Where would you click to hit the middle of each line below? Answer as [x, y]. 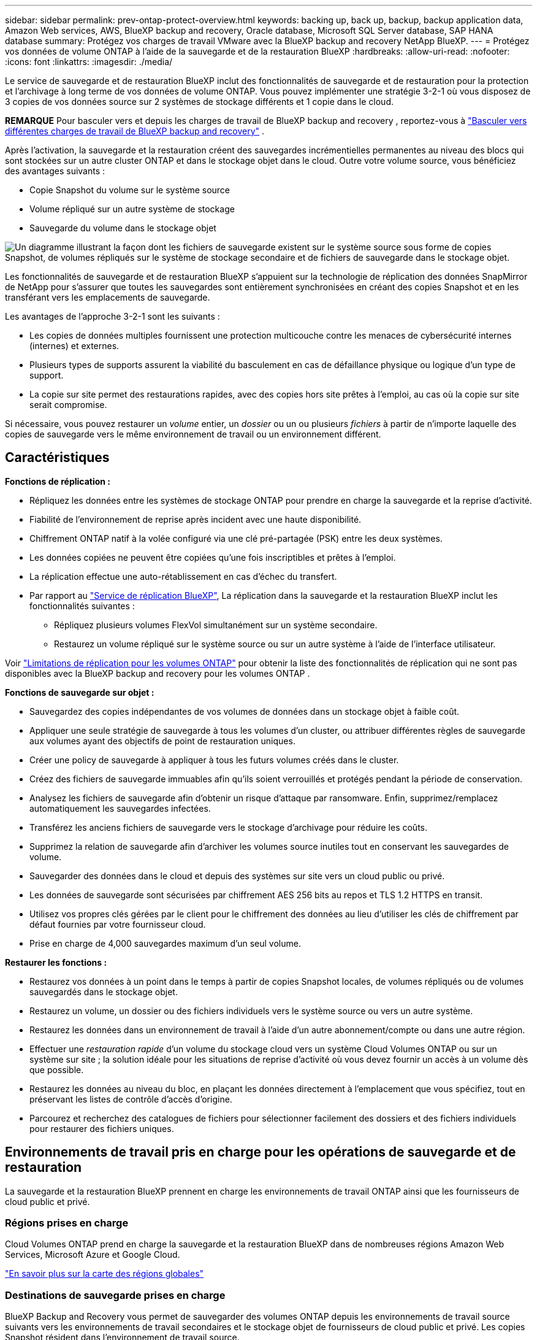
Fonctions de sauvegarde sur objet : [80, 692]
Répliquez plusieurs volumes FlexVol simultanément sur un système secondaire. [216, 625]
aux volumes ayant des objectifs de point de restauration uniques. [162, 741]
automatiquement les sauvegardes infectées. [120, 808]
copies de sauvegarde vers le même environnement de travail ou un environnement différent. [193, 434]
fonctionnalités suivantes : [82, 606]
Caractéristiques [57, 458]
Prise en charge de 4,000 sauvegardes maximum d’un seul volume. [165, 943]
